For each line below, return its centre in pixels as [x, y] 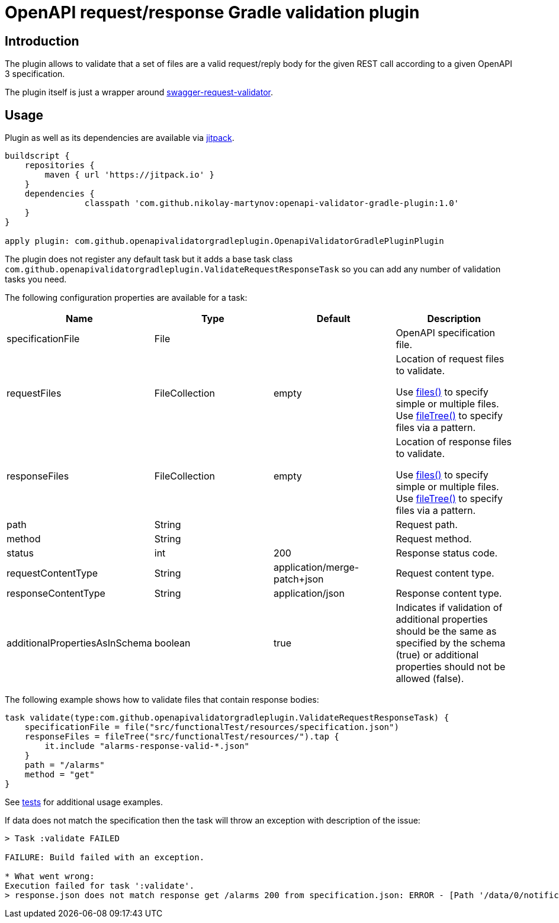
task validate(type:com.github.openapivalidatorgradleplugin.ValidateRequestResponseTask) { [227, 718]
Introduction [42, 41]
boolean [172, 643]
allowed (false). [430, 679]
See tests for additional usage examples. [84, 802]
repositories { [60, 165]
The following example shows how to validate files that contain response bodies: [162, 700]
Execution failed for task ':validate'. [100, 886]
